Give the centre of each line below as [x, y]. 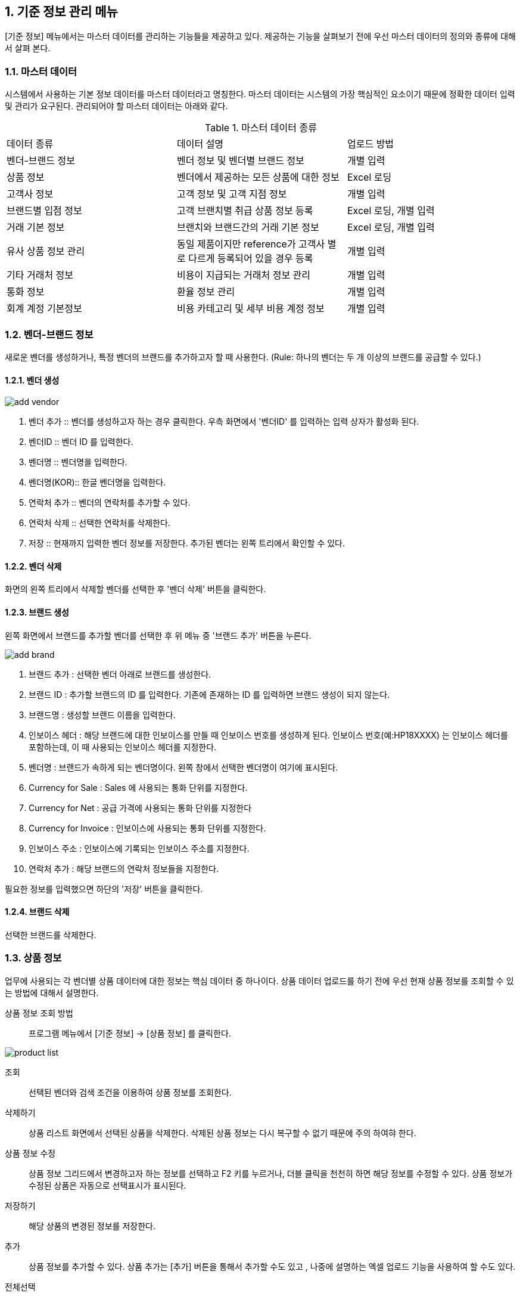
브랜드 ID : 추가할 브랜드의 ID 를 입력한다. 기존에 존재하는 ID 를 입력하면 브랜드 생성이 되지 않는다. [209, 694]
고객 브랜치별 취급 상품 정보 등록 [245, 211]
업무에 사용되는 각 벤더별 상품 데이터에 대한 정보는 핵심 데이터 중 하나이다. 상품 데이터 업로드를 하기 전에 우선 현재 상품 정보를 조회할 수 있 [259, 980]
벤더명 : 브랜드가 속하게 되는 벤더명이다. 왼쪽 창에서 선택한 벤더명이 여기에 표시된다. [183, 767]
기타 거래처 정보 [40, 275]
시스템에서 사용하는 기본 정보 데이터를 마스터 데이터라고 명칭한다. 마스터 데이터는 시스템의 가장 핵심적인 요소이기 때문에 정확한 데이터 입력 [260, 94]
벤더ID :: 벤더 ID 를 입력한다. [81, 442]
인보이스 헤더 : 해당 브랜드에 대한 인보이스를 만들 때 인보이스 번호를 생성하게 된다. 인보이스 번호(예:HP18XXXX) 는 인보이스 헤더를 [268, 735]
